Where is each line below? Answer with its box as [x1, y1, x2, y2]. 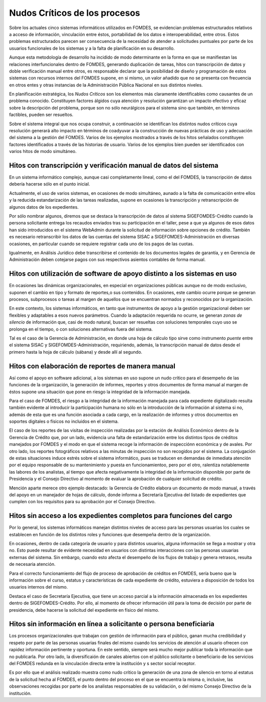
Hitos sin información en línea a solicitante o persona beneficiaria [9, 620, 215, 628]
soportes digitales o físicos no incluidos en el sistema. [9, 418, 119, 424]
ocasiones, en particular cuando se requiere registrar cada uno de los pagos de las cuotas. [9, 241, 194, 247]
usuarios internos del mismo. [9, 584, 68, 590]
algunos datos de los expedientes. [9, 204, 79, 210]
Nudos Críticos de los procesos [9, 7, 140, 18]
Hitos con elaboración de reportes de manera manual [9, 362, 176, 370]
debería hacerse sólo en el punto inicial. [9, 181, 91, 187]
